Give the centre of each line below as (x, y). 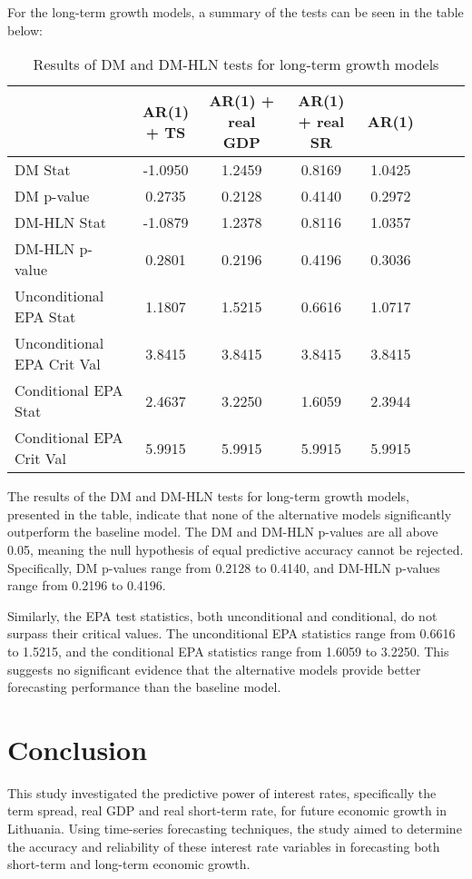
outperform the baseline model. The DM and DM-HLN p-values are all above (223, 532)
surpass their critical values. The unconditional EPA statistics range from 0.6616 (231, 633)
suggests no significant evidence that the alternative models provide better (214, 669)
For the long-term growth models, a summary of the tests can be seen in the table (236, 12)
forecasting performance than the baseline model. (144, 687)
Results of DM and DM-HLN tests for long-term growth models (236, 64)
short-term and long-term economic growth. (129, 864)
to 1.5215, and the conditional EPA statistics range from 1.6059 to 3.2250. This (228, 651)
